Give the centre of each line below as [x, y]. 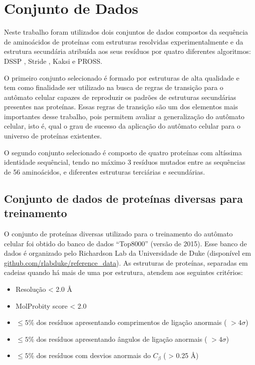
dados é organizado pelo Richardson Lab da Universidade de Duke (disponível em [127, 253]
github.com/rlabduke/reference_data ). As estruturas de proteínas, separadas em [126, 262]
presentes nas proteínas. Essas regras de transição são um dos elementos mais [121, 107]
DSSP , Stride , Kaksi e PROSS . [53, 61]
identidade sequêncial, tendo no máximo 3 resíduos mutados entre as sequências [125, 162]
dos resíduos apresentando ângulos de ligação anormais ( [122, 339]
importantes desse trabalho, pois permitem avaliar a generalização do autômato [124, 116]
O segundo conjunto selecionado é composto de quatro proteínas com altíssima [123, 152]
